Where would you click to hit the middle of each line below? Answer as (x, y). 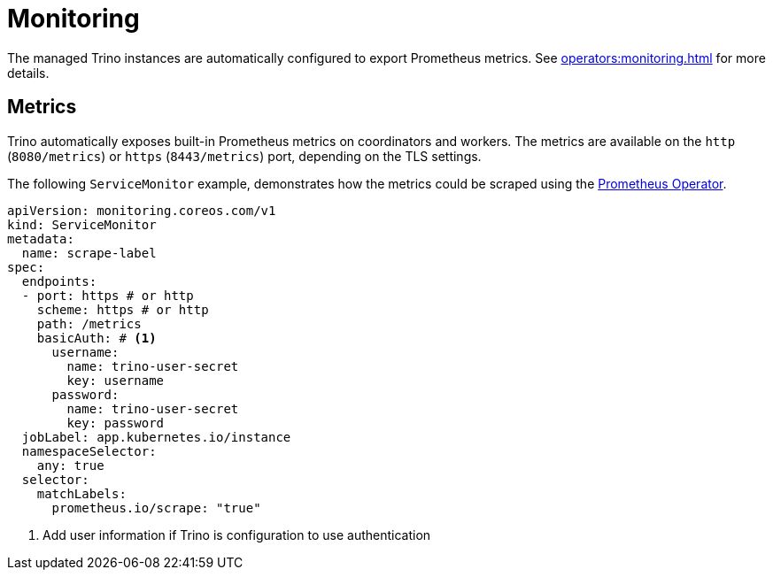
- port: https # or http (108, 295)
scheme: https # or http (123, 309)
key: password (116, 423)
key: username (116, 380)
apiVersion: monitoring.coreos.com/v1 (142, 210)
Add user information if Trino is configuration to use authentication (237, 535)
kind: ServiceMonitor (82, 224)
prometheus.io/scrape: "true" (156, 508)
